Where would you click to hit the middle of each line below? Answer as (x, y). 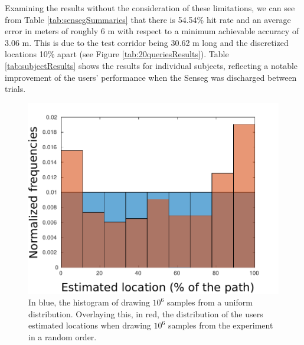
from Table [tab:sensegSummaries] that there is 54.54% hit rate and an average (148, 19)
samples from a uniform (210, 302)
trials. (15, 89)
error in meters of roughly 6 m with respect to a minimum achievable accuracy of (152, 31)
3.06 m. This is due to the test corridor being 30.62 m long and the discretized (147, 42)
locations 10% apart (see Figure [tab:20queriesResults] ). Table (117, 54)
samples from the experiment (220, 325)
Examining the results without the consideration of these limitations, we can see (150, 8)
